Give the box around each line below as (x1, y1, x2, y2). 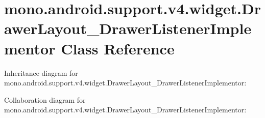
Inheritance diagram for (4, 67, 78, 78)
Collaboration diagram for (4, 94, 86, 105)
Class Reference (61, 38, 175, 58)
